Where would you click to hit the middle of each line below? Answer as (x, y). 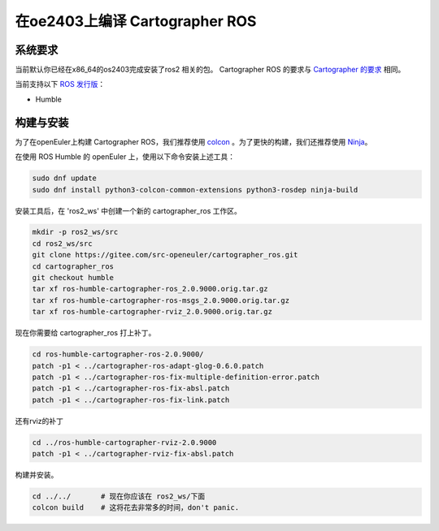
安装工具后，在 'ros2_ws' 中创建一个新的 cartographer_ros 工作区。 (128, 210)
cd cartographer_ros (73, 266)
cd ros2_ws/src (62, 243)
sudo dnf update (65, 178)
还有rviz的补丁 (39, 421)
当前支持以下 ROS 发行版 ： (60, 84)
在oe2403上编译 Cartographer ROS (136, 21)
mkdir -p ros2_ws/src (75, 232)
